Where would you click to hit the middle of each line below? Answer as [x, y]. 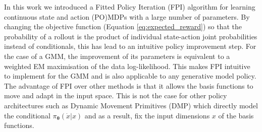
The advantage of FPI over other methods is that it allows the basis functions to [129, 85]
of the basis [236, 115]
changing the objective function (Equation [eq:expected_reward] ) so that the [123, 26]
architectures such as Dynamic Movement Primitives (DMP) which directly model [131, 105]
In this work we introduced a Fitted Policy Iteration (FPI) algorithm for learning [130, 7]
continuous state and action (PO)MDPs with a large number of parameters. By [127, 16]
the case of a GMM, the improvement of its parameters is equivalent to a [117, 56]
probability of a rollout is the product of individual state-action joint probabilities [131, 36]
